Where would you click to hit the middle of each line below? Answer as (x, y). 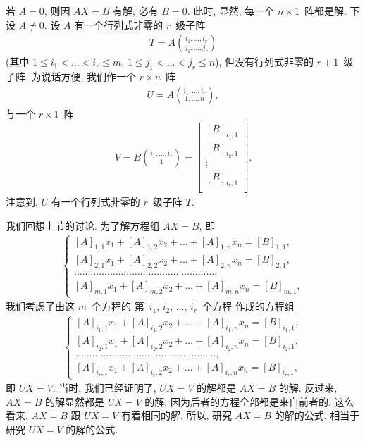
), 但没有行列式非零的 (265, 62)
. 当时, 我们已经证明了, (104, 388)
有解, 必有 (136, 11)
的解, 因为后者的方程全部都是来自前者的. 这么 (249, 401)
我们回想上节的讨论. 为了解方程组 (83, 225)
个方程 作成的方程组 (248, 306)
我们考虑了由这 (40, 306)
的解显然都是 (75, 401)
